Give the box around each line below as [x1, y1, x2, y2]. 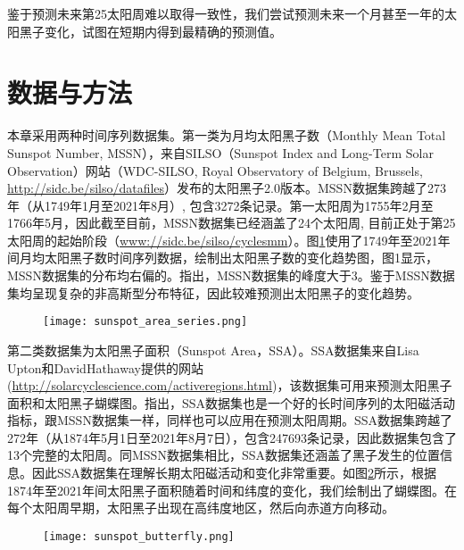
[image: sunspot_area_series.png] [43, 315, 248, 329]
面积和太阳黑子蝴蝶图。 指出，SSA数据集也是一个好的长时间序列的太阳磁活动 [7, 393, 456, 412]
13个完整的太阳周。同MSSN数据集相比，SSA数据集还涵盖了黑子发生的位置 [7, 446, 440, 464]
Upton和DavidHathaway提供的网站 [7, 358, 203, 377]
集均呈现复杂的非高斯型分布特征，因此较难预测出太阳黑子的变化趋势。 [7, 283, 419, 302]
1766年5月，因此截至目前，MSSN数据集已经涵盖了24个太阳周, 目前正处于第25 [7, 213, 456, 232]
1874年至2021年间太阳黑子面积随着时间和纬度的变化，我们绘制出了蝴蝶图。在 [7, 480, 457, 499]
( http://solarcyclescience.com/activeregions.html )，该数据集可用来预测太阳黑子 [7, 376, 452, 395]
